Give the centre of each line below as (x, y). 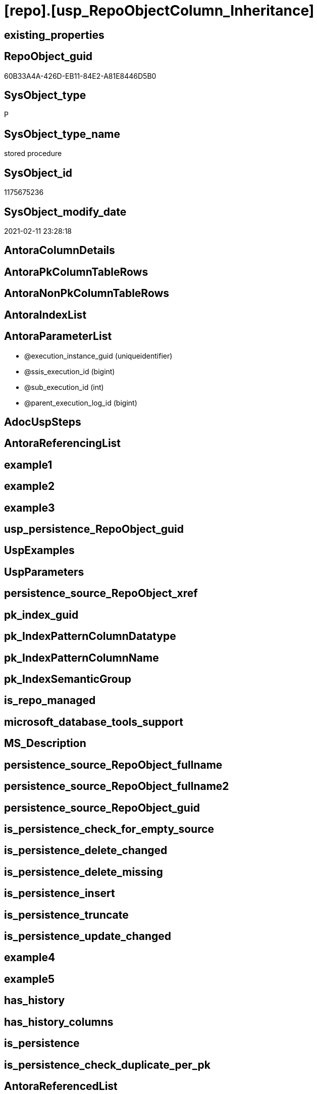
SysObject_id (38, 173)
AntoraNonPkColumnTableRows (87, 293)
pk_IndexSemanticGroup (68, 679)
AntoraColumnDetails (60, 251)
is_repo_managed (50, 701)
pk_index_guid (41, 615)
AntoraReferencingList (63, 443)
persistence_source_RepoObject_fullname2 (117, 786)
